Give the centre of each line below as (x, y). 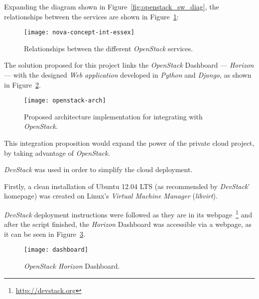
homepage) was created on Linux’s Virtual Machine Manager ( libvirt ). (111, 196)
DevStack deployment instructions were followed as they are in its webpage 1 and (128, 214)
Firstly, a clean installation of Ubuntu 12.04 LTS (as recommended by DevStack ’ (127, 186)
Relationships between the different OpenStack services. (109, 48)
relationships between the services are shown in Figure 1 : (91, 16)
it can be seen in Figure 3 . (45, 234)
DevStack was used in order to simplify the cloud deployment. (98, 169)
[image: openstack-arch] (65, 101)
